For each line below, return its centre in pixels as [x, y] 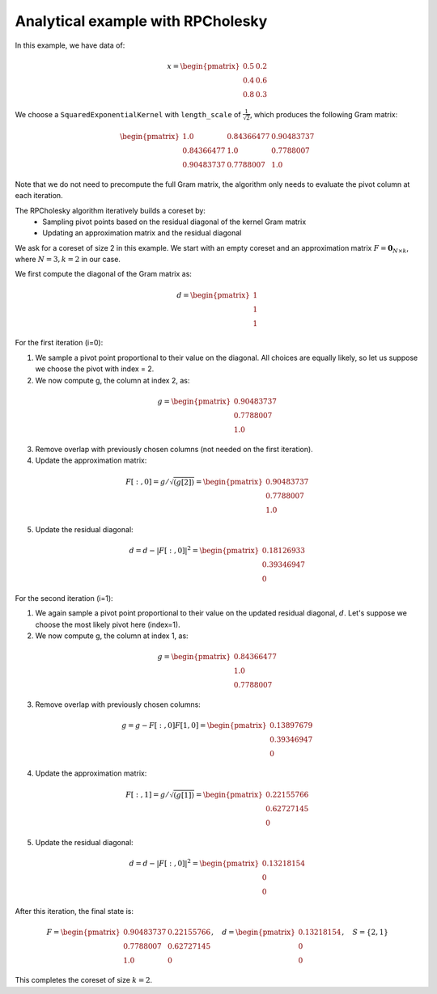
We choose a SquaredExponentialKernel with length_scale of [128, 114]
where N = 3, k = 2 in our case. [68, 260]
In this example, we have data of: [70, 45]
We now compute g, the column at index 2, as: [112, 380]
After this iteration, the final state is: [74, 912]
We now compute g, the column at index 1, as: [112, 636]
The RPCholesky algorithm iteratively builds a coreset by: [110, 210]
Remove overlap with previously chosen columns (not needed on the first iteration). [174, 449]
